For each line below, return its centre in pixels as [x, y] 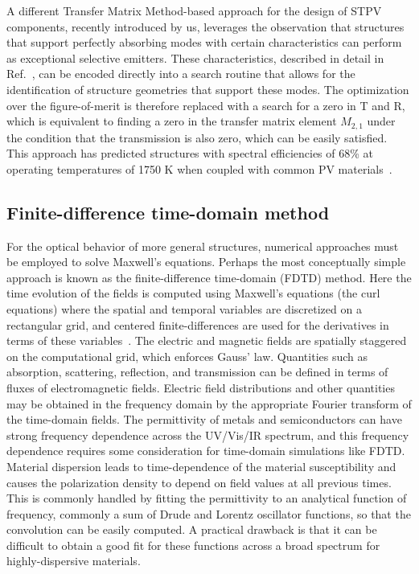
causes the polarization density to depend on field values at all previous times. [199, 482]
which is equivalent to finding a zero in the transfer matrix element [172, 121]
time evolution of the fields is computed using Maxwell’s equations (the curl [193, 293]
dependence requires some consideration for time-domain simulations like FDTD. [206, 451]
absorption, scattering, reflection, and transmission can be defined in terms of [197, 372]
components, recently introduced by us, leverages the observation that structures [205, 26]
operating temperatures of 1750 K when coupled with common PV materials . [199, 168]
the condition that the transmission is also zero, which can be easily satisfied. [197, 137]
